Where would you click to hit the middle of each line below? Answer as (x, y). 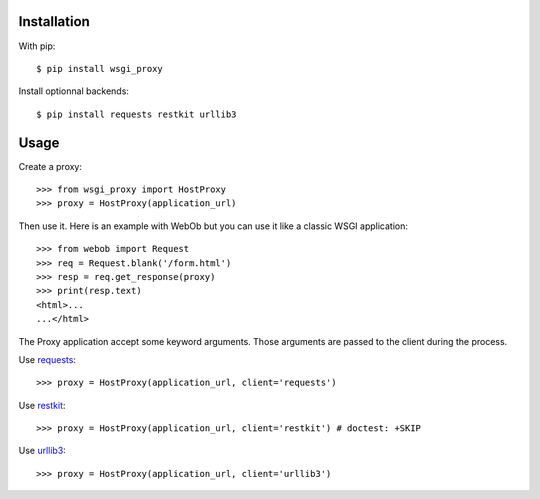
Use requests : (47, 359)
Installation (54, 21)
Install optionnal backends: (74, 91)
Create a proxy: (50, 166)
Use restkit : (42, 405)
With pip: (37, 46)
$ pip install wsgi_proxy (100, 68)
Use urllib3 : (42, 451)
